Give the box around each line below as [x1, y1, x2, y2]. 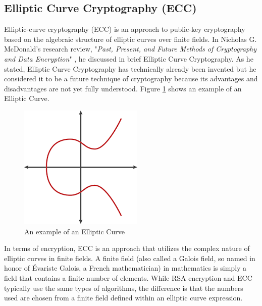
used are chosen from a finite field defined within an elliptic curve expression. [4, 292, 243, 303]
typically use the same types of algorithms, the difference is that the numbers [4, 282, 243, 293]
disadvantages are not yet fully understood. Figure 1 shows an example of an [4, 83, 242, 93]
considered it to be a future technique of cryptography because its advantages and [4, 73, 258, 84]
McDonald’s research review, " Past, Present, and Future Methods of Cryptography [4, 43, 257, 54]
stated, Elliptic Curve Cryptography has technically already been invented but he [4, 63, 256, 74]
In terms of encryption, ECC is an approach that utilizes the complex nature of [4, 243, 250, 253]
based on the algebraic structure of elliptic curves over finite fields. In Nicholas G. [4, 33, 257, 44]
